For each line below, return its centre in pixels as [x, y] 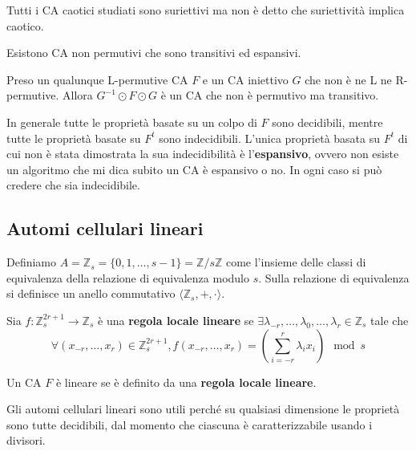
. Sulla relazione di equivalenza [334, 277]
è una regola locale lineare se [176, 320]
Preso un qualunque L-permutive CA [97, 79]
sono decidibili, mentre [327, 122]
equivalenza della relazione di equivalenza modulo [128, 277]
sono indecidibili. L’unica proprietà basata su [270, 138]
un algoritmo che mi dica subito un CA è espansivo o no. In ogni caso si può [194, 169]
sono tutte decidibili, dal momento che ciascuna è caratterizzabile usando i [190, 424]
